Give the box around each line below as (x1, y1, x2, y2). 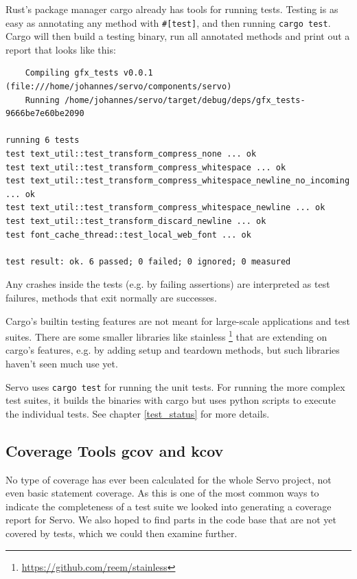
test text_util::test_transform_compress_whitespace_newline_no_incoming (5, 176, 350, 186)
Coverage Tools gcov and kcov (5, 440, 224, 461)
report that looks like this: (5, 42, 116, 56)
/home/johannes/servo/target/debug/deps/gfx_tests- (64, 95, 306, 105)
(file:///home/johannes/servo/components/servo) (5, 82, 232, 92)
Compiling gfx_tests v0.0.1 (25, 68, 153, 78)
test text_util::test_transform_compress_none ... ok (5, 149, 257, 159)
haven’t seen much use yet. (5, 356, 118, 370)
